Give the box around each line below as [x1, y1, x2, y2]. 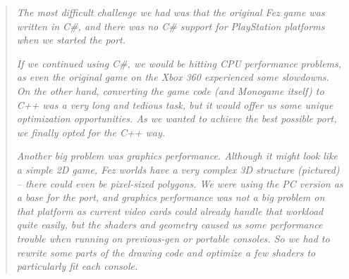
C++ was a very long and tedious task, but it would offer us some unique [16, 97, 333, 112]
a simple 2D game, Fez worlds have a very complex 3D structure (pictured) [16, 162, 340, 176]
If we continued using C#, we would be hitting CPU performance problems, [16, 56, 342, 70]
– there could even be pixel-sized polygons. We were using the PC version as [16, 176, 343, 190]
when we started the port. [16, 32, 125, 47]
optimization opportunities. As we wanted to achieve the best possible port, [16, 111, 337, 126]
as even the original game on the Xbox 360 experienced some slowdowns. [16, 70, 329, 84]
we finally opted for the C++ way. [16, 124, 166, 139]
